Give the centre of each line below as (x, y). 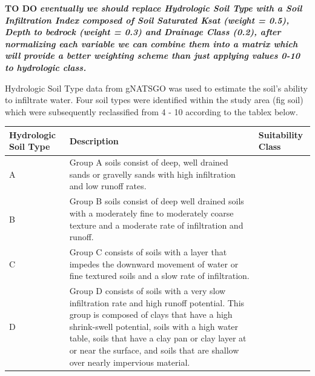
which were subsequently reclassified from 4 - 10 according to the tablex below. (151, 111)
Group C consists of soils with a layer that (148, 251)
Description (94, 140)
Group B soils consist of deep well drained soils (157, 201)
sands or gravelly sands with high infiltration (152, 174)
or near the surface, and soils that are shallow (154, 350)
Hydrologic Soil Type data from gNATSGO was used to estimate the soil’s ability (156, 88)
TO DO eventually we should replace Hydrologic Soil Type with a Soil (154, 8)
